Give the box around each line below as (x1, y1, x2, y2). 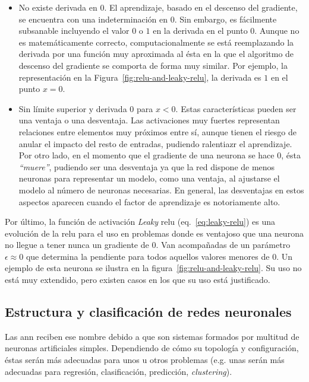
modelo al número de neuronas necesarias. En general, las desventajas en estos (18, 183, 304, 196)
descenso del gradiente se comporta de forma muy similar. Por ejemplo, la (18, 59, 288, 71)
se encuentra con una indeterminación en (18, 12, 168, 25)
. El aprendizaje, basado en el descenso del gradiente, (104, 1, 298, 13)
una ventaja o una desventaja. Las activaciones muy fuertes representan (18, 114, 280, 126)
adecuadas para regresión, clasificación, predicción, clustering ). (5, 365, 232, 377)
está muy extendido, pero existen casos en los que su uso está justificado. (5, 273, 270, 286)
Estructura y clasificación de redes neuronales (5, 303, 292, 321)
